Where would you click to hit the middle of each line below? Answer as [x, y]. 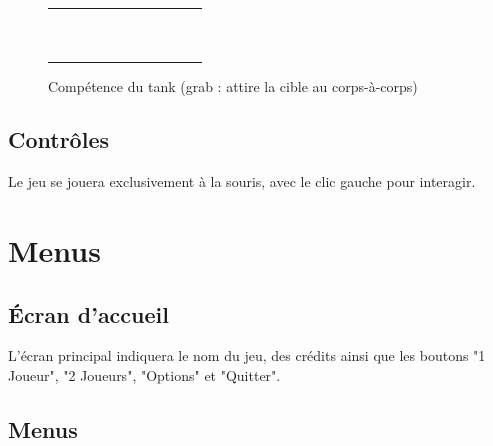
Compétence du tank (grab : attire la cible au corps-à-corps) [233, 85]
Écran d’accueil [88, 313]
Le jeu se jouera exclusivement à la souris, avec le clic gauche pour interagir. [242, 181]
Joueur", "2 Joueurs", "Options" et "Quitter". [144, 375]
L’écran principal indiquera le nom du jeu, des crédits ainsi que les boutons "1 [247, 355]
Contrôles [58, 139]
